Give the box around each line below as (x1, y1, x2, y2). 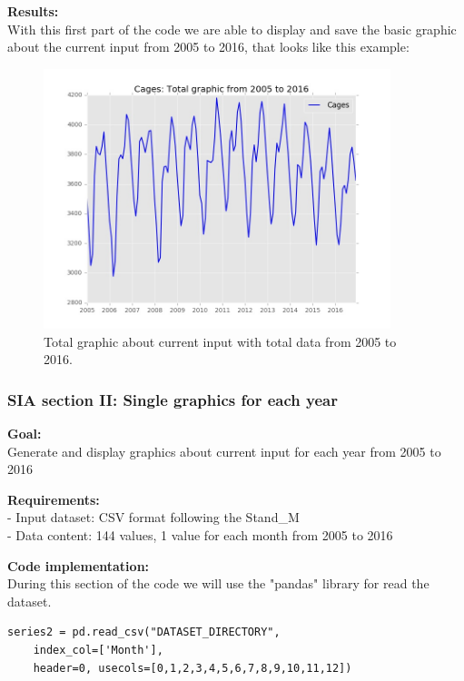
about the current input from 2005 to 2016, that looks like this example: (7, 37, 410, 56)
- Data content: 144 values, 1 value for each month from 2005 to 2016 (7, 525, 393, 544)
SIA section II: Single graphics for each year (7, 388, 338, 410)
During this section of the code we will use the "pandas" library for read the (7, 574, 429, 593)
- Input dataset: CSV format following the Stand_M (7, 508, 300, 527)
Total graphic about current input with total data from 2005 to (44, 331, 397, 350)
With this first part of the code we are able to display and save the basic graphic (7, 19, 457, 38)
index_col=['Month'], (33, 643, 163, 656)
